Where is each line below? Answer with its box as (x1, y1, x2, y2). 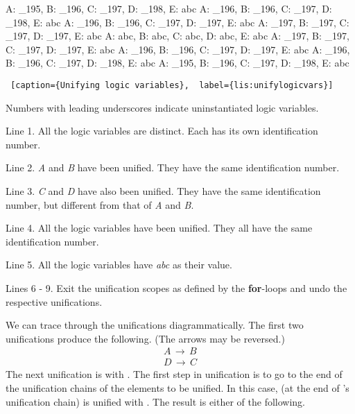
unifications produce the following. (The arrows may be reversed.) (6, 331, 285, 345)
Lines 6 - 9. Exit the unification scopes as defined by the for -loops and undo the (6, 280, 347, 295)
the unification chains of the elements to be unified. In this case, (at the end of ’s (6, 381, 349, 395)
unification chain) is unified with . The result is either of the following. (6, 394, 306, 408)
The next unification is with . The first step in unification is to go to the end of (6, 367, 343, 381)
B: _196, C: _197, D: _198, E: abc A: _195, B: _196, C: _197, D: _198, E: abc (6, 55, 349, 70)
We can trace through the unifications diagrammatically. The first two (6, 318, 304, 332)
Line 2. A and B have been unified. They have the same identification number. (6, 160, 340, 175)
